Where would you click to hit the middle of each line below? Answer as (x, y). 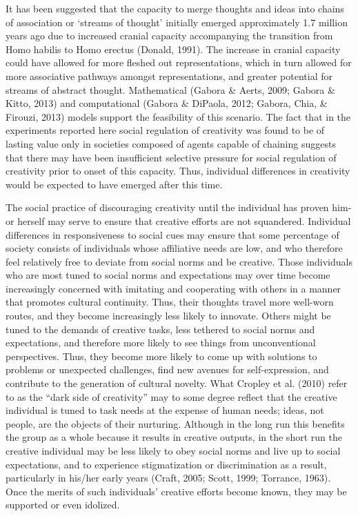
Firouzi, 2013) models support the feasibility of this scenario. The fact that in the (178, 116)
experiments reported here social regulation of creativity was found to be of (165, 130)
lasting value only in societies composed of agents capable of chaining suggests (171, 143)
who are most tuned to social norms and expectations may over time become (168, 275)
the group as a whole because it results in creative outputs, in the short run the (174, 437)
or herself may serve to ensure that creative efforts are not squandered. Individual (178, 220)
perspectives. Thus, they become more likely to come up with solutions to (161, 356)
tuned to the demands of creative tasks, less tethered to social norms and (160, 329)
